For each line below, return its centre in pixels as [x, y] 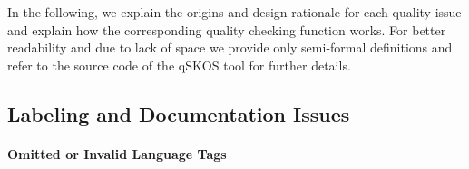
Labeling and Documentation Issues [179, 113]
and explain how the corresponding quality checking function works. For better [227, 29]
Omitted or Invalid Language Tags [117, 153]
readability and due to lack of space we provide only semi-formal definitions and [230, 47]
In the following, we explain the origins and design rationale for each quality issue [234, 12]
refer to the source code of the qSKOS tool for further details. [179, 65]
